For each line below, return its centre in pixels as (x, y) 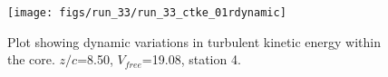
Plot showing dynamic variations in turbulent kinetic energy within (194, 41)
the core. (31, 59)
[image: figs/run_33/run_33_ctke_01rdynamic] (147, 13)
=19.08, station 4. (191, 59)
